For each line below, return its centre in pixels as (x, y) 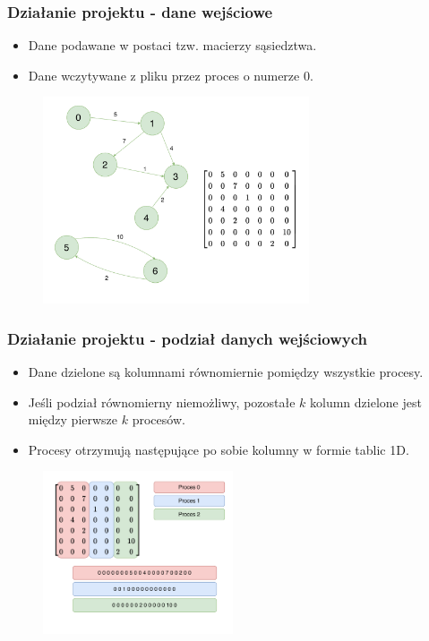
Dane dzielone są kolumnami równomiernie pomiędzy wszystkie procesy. (226, 371)
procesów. (159, 419)
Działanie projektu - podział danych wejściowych (188, 338)
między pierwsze (73, 419)
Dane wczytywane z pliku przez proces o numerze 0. (171, 75)
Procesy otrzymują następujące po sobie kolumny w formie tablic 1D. (219, 449)
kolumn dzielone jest (366, 402)
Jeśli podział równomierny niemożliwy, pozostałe (162, 402)
